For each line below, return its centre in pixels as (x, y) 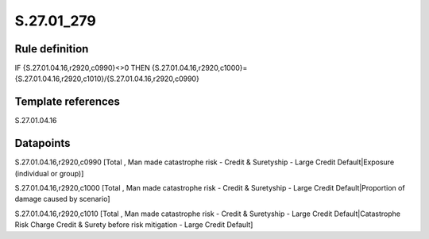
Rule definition (52, 49)
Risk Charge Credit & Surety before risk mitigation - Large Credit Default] (134, 225)
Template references (68, 102)
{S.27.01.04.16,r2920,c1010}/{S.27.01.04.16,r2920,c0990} (107, 79)
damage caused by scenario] (62, 199)
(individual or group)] (49, 173)
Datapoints (43, 143)
